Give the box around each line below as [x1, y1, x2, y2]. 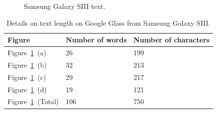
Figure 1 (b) [7, 59, 47, 70]
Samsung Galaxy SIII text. [24, 1, 106, 11]
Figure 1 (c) [7, 72, 46, 82]
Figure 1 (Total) [7, 96, 59, 107]
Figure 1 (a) [7, 47, 47, 58]
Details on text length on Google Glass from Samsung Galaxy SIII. [6, 17, 211, 28]
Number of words [65, 35, 127, 45]
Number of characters [133, 35, 210, 45]
